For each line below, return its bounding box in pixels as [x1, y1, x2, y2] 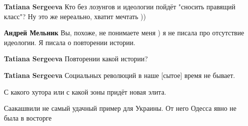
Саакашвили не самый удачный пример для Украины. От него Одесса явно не [4, 103, 237, 113]
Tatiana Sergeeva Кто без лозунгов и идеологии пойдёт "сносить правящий [4, 1, 236, 11]
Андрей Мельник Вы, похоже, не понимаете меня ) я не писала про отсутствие [4, 27, 244, 38]
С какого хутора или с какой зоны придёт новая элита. [4, 86, 166, 97]
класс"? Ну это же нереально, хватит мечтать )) [4, 11, 146, 21]
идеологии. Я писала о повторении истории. [4, 37, 135, 47]
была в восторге [4, 112, 52, 123]
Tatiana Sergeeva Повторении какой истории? [4, 53, 148, 64]
